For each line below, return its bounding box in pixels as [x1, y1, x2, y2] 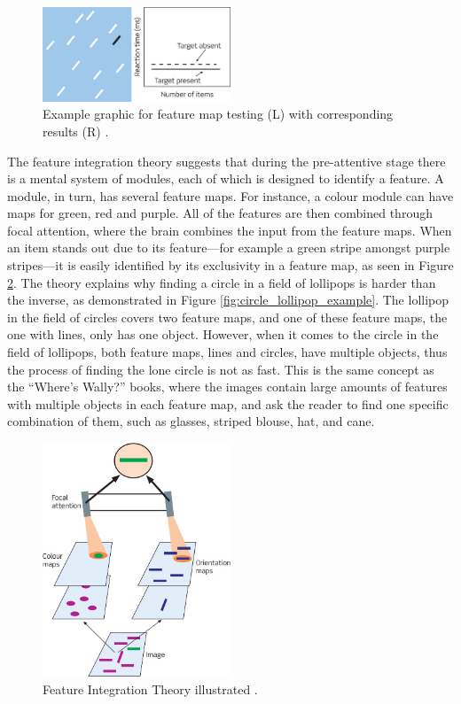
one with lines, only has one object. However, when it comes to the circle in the [7, 325, 439, 344]
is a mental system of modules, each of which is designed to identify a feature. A [7, 169, 444, 188]
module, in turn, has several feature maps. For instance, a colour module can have [7, 186, 454, 205]
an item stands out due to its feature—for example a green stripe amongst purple [7, 238, 450, 257]
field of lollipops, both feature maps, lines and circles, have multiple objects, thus [7, 343, 448, 361]
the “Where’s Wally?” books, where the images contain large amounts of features [7, 377, 448, 396]
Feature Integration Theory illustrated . [43, 679, 258, 698]
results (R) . [43, 121, 109, 140]
